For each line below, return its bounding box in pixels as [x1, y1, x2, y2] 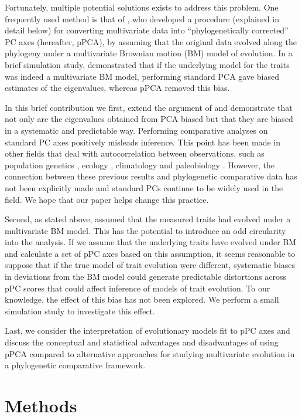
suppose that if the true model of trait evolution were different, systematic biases [5, 259, 296, 271]
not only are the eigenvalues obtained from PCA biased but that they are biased [5, 113, 293, 125]
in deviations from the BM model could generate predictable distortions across [5, 270, 287, 283]
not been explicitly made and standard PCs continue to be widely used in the [5, 181, 283, 194]
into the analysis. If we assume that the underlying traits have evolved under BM [5, 236, 297, 248]
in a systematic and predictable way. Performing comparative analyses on [5, 124, 268, 136]
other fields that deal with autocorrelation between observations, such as [5, 147, 265, 160]
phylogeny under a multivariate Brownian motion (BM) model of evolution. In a [5, 47, 293, 59]
